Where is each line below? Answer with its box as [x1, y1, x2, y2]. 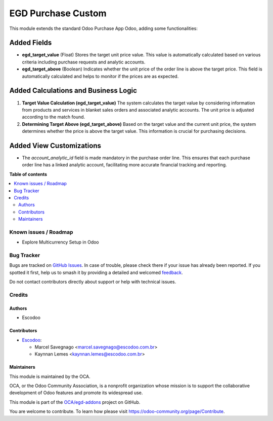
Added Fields [9, 39, 52, 47]
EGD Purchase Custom [9, 8, 107, 19]
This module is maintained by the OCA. [9, 373, 90, 379]
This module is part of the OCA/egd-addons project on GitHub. [9, 399, 141, 405]
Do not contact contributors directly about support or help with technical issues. [9, 279, 176, 285]
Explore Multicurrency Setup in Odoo [22, 239, 99, 245]
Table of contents [9, 171, 48, 177]
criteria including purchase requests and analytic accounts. [22, 59, 146, 65]
